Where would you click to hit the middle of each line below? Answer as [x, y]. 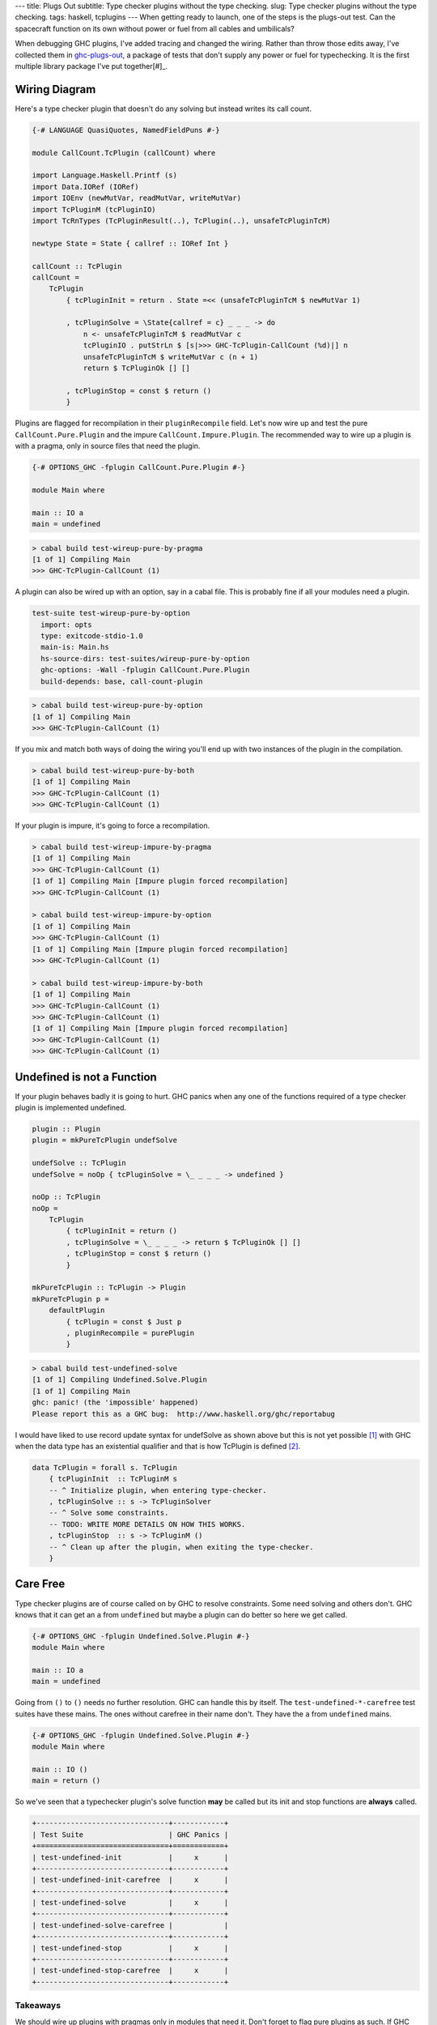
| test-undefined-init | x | [130, 1857]
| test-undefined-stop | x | [130, 1948]
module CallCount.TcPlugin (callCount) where [124, 153]
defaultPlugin [77, 1311]
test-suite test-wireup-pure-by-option [111, 613]
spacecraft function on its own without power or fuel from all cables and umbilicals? [155, 28]
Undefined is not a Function [86, 1077]
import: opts [66, 625]
